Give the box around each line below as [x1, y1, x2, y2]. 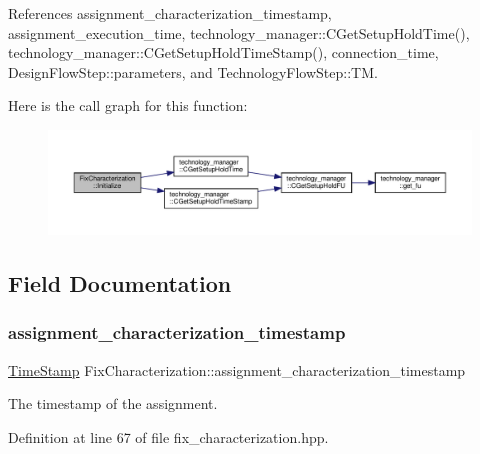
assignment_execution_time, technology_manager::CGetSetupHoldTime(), [8, 22, 470, 43]
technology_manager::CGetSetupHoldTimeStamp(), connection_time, [8, 42, 439, 63]
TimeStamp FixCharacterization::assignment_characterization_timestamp [8, 359, 466, 380]
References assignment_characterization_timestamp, [8, 3, 332, 23]
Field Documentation [8, 268, 232, 299]
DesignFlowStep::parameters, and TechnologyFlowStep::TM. [8, 61, 378, 82]
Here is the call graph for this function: [8, 95, 248, 116]
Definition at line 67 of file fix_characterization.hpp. [8, 426, 329, 447]
